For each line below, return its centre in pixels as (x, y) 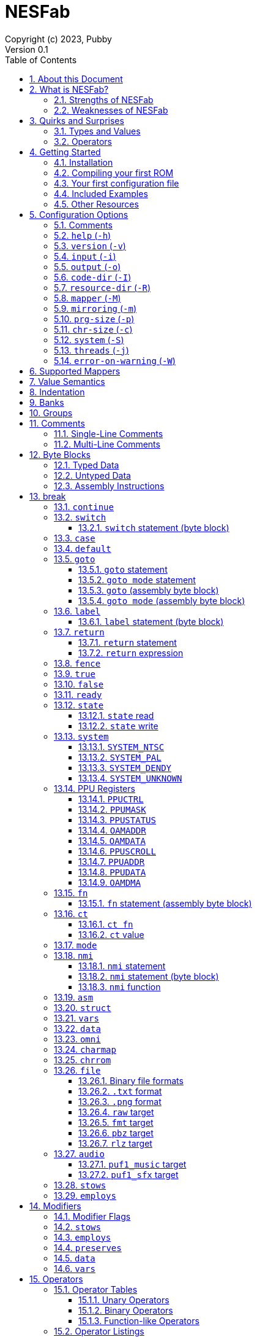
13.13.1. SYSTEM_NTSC (121, 746)
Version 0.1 (27, 49)
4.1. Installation (84, 162)
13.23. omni (77, 1039)
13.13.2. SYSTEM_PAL (120, 757)
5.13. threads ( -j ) (91, 350)
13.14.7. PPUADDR (112, 861)
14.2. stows (77, 1227)
